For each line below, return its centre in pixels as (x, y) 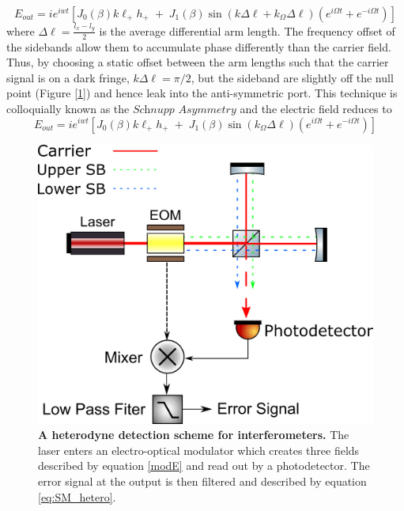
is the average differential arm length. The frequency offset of (247, 30)
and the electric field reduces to (316, 108)
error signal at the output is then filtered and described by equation (202, 481)
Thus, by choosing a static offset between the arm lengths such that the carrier (198, 62)
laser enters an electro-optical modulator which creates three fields (199, 450)
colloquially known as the (68, 108)
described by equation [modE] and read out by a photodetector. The (204, 466)
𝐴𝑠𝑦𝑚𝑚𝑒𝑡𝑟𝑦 (207, 110)
